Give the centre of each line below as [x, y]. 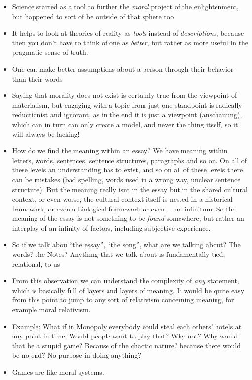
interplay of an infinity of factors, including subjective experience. [111, 228]
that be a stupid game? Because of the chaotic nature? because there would [126, 345]
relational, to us [36, 264]
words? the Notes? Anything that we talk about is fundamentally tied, [119, 254]
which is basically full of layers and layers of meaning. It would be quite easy [128, 290]
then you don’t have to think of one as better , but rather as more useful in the [130, 42]
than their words [37, 78]
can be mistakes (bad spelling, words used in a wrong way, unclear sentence [126, 179]
